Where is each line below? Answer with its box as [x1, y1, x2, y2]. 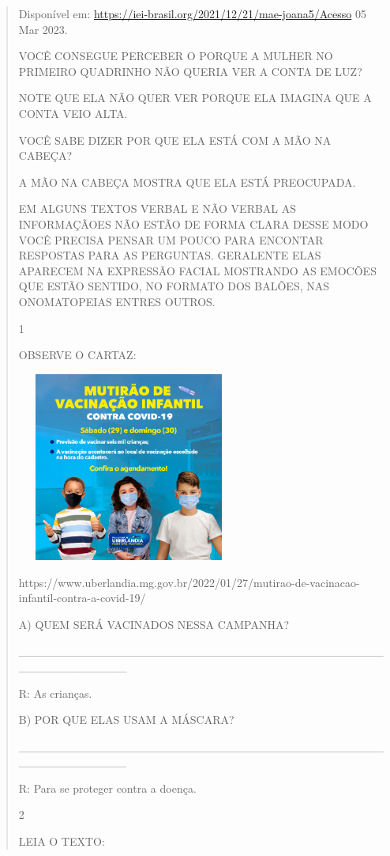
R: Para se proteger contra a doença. [18, 779, 197, 796]
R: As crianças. [18, 684, 92, 701]
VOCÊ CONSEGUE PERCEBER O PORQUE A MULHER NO [18, 47, 333, 64]
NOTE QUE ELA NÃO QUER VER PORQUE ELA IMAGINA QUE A [18, 89, 372, 106]
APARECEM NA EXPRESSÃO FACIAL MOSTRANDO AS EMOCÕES [18, 262, 377, 278]
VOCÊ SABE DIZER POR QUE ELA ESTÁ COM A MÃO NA [18, 131, 332, 148]
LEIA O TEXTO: [18, 833, 105, 850]
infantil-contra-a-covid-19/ [18, 589, 146, 606]
